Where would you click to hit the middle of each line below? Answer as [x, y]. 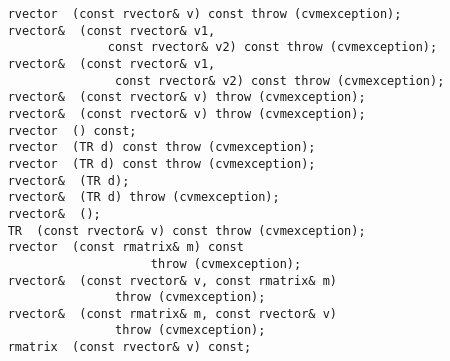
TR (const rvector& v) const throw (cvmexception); [186, 230]
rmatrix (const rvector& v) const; [129, 347]
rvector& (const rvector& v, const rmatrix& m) [172, 280]
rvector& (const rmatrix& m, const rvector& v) [172, 313]
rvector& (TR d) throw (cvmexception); [143, 197]
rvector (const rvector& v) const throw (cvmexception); [204, 14]
